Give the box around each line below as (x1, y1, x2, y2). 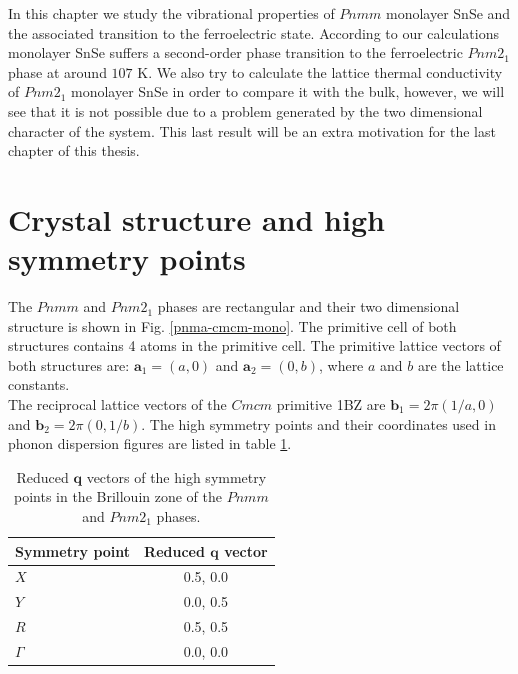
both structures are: (8, 354, 130, 375)
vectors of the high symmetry (86, 466, 267, 487)
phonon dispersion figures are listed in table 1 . (8, 433, 292, 454)
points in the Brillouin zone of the (14, 486, 222, 507)
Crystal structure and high (8, 198, 385, 239)
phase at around (8, 61, 107, 82)
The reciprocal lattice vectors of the (8, 394, 227, 415)
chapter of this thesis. (8, 140, 140, 161)
